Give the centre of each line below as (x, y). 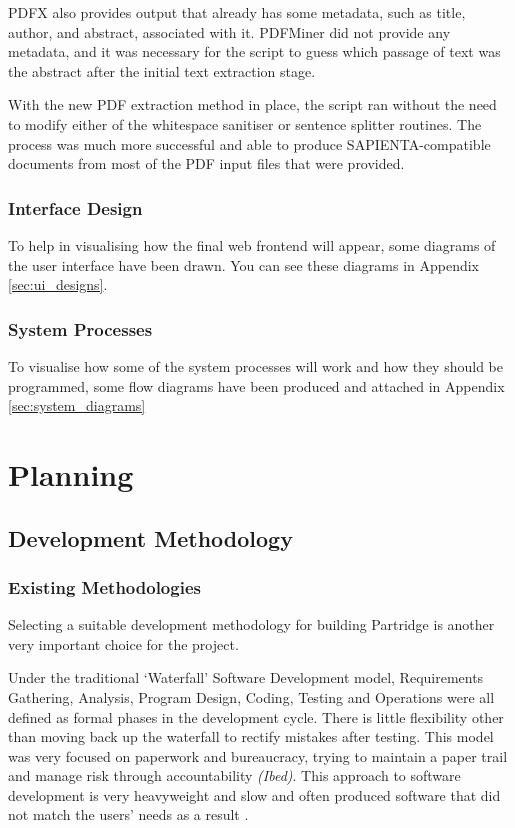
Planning (71, 473)
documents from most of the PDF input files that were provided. (206, 163)
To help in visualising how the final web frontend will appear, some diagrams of (252, 244)
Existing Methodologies (104, 586)
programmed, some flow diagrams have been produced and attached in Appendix (256, 385)
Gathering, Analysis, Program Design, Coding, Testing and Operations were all (251, 696)
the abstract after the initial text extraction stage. (162, 70)
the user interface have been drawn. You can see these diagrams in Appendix (244, 264)
